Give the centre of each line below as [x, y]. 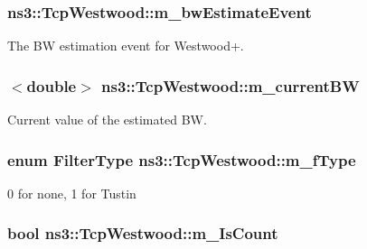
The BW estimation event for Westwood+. [126, 46]
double [52, 85]
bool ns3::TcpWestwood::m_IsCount [143, 233]
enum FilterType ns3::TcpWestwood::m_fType [182, 159]
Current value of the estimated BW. [107, 120]
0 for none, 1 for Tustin [72, 193]
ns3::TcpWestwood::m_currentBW [231, 85]
